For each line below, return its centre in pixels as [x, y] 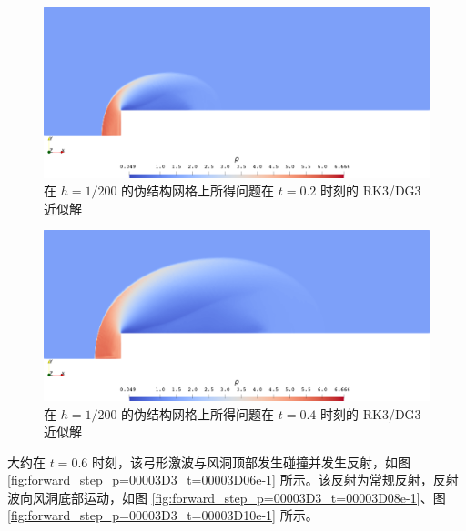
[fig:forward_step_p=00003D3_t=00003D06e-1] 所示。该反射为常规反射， [220, 480]
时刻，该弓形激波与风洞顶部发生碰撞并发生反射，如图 [251, 461]
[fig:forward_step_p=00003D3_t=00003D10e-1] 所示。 [163, 515]
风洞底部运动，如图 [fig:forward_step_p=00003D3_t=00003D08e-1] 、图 [239, 497]
